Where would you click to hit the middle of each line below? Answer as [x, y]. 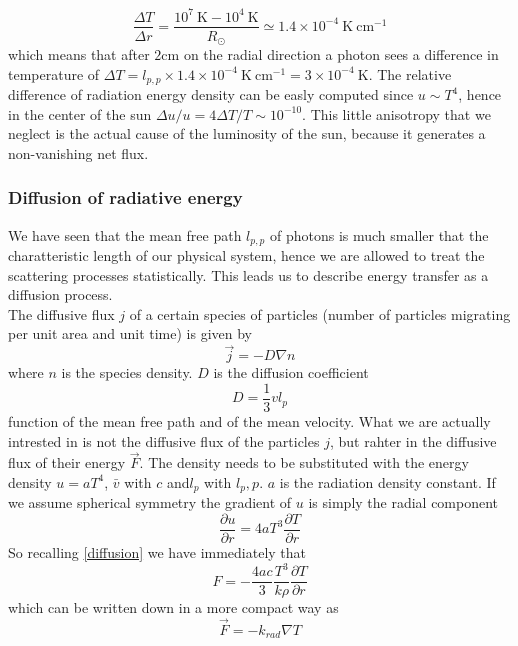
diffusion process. [60, 294]
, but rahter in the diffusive [413, 440]
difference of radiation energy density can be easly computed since [211, 94]
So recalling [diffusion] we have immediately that [157, 552]
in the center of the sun [80, 113]
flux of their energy [67, 462]
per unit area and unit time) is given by [130, 333]
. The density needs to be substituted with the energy [304, 462]
